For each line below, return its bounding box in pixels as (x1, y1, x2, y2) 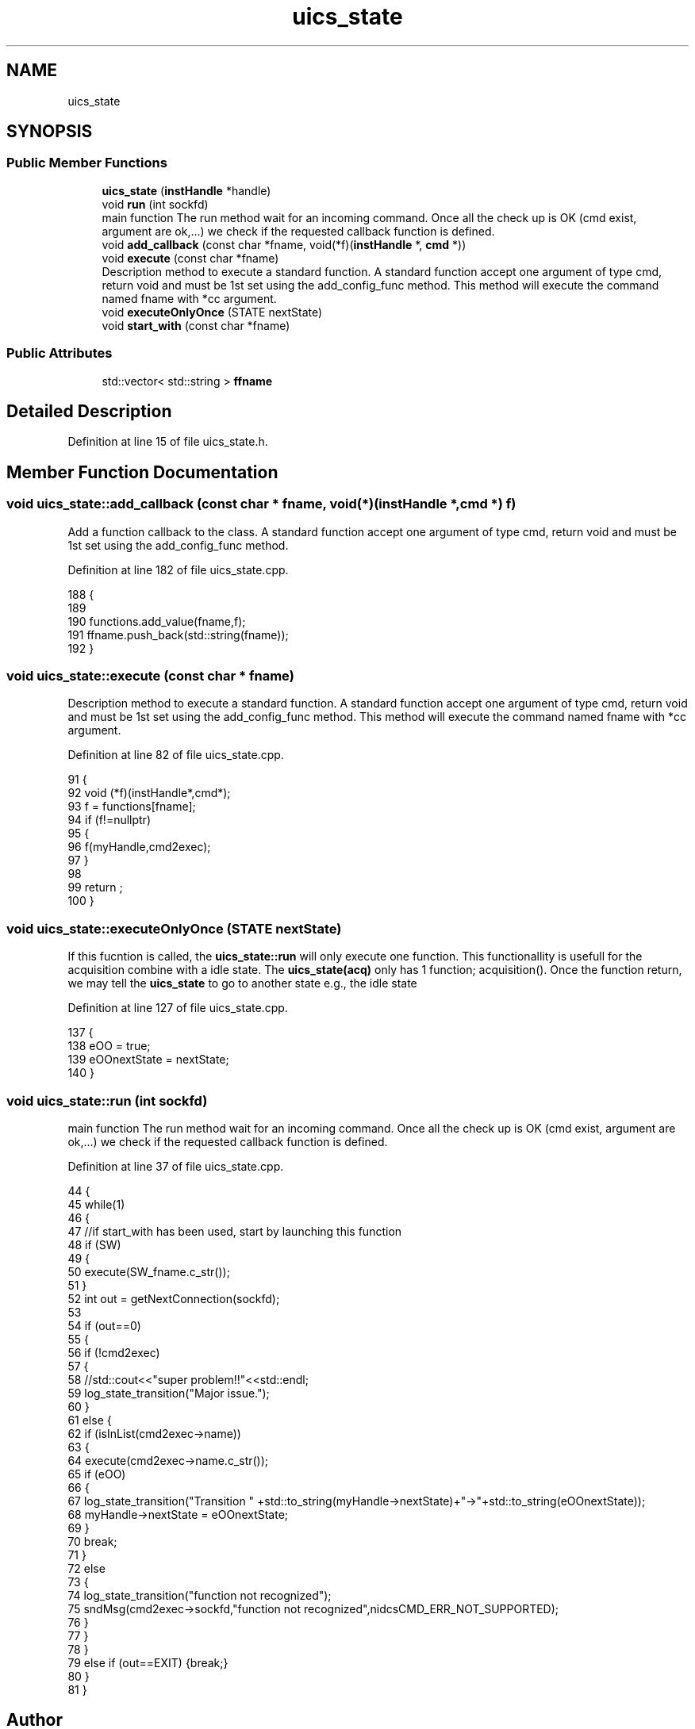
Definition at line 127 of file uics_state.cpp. (67, 1001, 288, 1015)
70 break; (67, 1534, 117, 1548)
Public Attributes (6, 345, 113, 362)
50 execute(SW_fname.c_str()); (67, 1264, 230, 1279)
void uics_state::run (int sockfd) (6, 1092, 208, 1109)
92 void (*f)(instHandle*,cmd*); (67, 786, 231, 800)
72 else (67, 1561, 106, 1575)
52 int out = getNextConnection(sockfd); (67, 1291, 280, 1305)
